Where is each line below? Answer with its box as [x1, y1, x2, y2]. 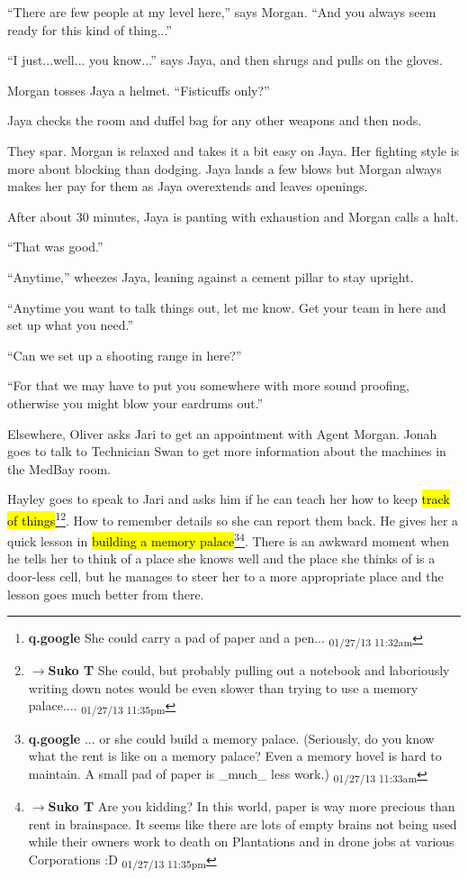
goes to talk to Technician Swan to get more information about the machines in [7, 442, 446, 461]
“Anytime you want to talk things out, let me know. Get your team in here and [7, 297, 446, 316]
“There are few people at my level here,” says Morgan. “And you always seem [7, 3, 436, 21]
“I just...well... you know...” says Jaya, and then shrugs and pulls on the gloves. [7, 50, 443, 69]
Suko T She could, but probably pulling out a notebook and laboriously [48, 661, 450, 680]
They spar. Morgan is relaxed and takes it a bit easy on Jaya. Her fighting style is [7, 141, 460, 160]
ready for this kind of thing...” [7, 20, 172, 39]
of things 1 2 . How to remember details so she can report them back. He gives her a [7, 508, 459, 529]
